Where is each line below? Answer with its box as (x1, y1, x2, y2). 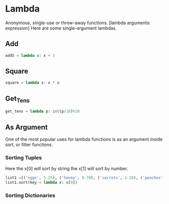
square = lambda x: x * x (5, 80, 59, 86)
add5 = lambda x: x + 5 (5, 53, 55, 58)
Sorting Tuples (5, 154, 42, 161)
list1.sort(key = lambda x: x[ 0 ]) (5, 180, 78, 185)
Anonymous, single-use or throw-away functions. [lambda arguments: (5, 20, 151, 26)
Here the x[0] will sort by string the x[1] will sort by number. (5, 166, 128, 172)
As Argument (5, 123, 48, 131)
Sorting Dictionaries (5, 192, 55, 199)
